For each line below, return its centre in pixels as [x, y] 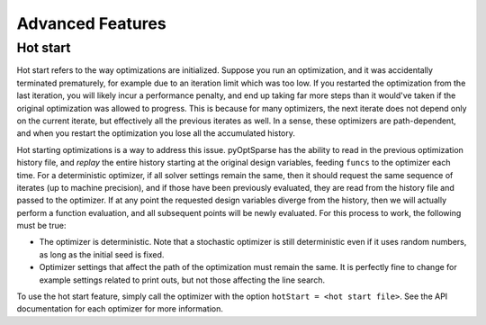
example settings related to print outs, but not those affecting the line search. [182, 280]
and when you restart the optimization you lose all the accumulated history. [156, 133]
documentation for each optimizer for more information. [120, 309]
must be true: [41, 226]
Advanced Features [91, 23]
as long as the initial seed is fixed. [102, 254]
